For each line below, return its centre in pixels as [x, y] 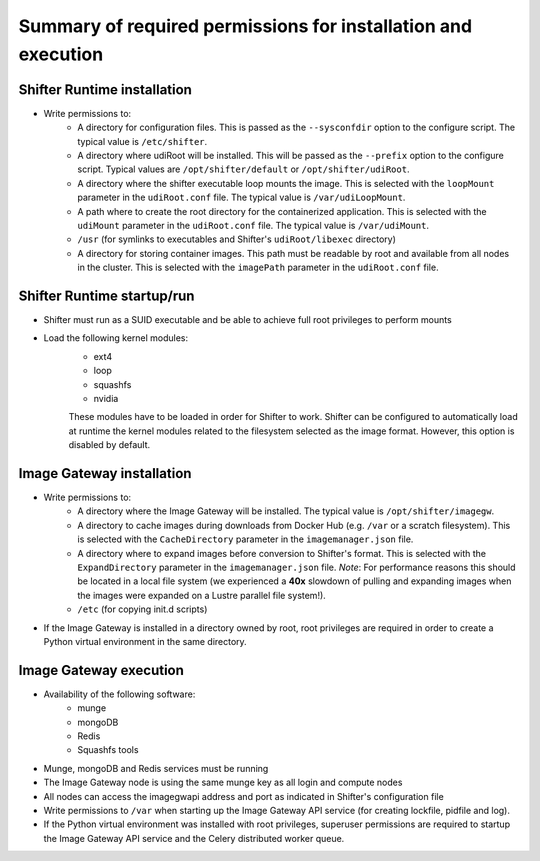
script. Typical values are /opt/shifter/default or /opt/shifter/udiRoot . [243, 169]
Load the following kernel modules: [116, 338]
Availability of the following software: [119, 694]
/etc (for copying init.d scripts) [142, 609]
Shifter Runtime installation [105, 89]
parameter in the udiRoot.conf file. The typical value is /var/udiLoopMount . [241, 197]
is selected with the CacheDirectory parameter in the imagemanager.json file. [245, 539]
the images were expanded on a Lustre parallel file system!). [202, 595]
